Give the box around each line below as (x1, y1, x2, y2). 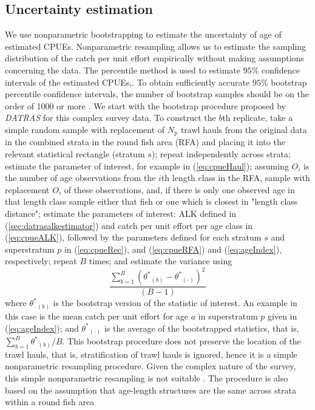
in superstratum (198, 309, 258, 322)
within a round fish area (5, 395, 95, 408)
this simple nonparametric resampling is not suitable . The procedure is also (5, 372, 288, 384)
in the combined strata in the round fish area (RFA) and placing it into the (5, 135, 285, 148)
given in (268, 309, 297, 322)
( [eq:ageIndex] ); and (5, 321, 79, 334)
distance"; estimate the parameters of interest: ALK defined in (5, 207, 237, 219)
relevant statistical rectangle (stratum (5, 148, 145, 160)
